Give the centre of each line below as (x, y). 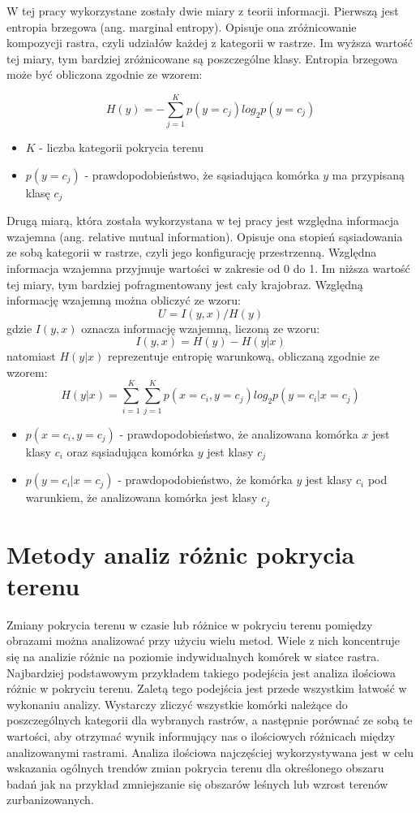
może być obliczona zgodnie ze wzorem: (105, 74)
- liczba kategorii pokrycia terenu (122, 147)
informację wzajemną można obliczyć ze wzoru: (124, 300)
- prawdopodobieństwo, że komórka (205, 480)
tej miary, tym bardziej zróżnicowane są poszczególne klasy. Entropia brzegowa (202, 58)
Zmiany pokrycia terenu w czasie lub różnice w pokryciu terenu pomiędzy (190, 624)
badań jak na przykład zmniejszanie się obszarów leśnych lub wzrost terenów (197, 783)
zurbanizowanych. (50, 800)
